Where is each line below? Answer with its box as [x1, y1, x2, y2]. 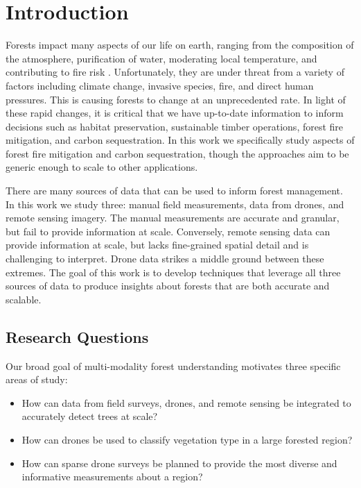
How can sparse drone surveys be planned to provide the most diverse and [21, 455, 337, 470]
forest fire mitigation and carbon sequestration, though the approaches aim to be [6, 146, 349, 160]
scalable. [6, 292, 42, 306]
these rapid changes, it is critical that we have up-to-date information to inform [6, 106, 344, 120]
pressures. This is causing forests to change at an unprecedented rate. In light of [6, 92, 346, 106]
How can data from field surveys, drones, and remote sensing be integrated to [21, 395, 351, 410]
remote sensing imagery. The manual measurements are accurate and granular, [6, 210, 340, 225]
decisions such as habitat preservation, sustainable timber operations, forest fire [6, 119, 344, 133]
